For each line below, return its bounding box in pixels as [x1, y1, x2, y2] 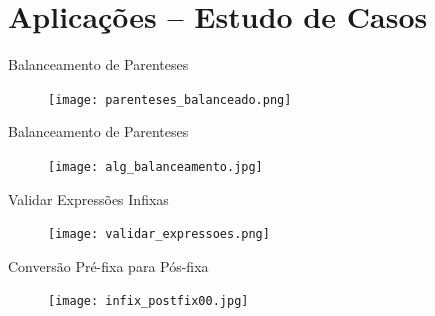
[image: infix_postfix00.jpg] [48, 294, 249, 309]
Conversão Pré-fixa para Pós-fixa [8, 255, 209, 276]
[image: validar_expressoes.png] [48, 227, 270, 242]
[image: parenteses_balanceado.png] [48, 92, 292, 107]
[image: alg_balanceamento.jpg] [48, 159, 263, 174]
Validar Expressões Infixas [8, 188, 169, 209]
